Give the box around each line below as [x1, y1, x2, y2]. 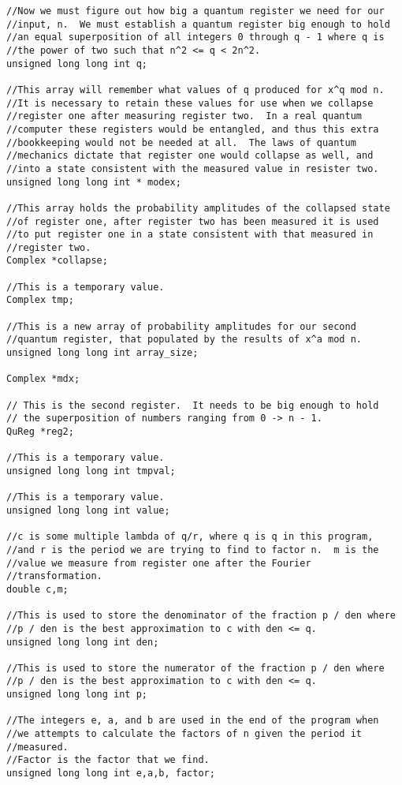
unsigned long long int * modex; [6, 176, 181, 188]
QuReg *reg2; [6, 426, 74, 437]
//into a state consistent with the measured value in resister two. [6, 163, 379, 174]
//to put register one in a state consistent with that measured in [6, 229, 374, 241]
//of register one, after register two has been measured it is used [6, 215, 379, 227]
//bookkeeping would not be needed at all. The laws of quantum [6, 136, 356, 148]
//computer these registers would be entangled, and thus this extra [6, 123, 379, 135]
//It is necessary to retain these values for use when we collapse [6, 97, 374, 109]
